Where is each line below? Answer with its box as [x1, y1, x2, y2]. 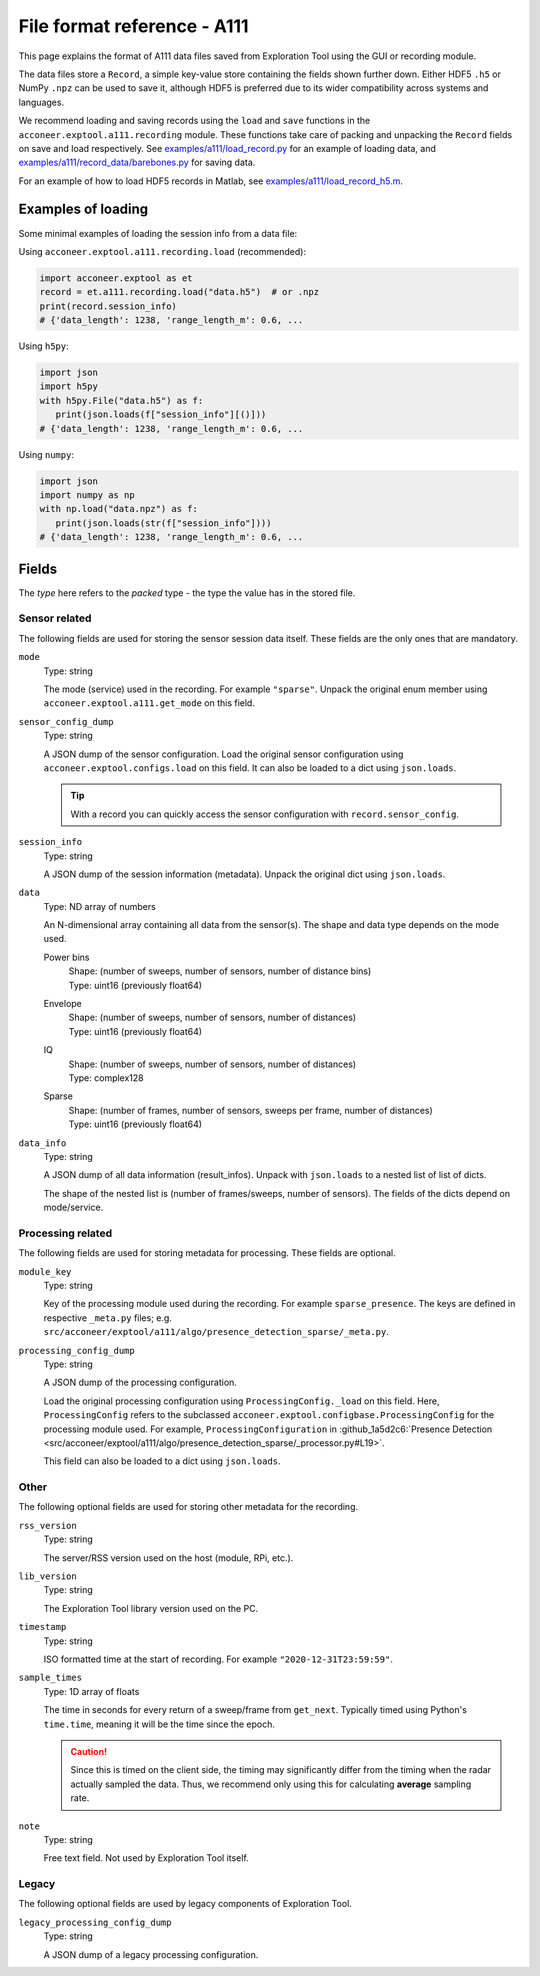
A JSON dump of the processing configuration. [43, 1376, 237, 1389]
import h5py [39, 381, 99, 392]
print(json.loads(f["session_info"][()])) [55, 409, 267, 420]
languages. [18, 96, 65, 108]
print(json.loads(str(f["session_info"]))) [55, 517, 272, 529]
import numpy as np [39, 490, 135, 501]
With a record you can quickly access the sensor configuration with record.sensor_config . [70, 808, 460, 820]
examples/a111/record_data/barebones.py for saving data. [18, 156, 256, 169]
